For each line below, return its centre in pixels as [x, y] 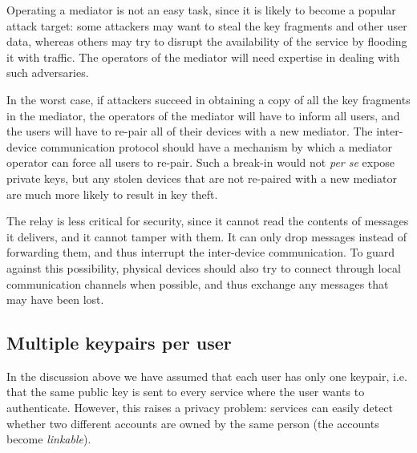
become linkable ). [49, 439]
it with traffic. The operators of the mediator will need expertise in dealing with [203, 57]
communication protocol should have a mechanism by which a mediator [216, 146]
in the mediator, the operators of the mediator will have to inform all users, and [203, 115]
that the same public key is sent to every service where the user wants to [186, 392]
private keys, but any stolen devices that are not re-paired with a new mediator [202, 178]
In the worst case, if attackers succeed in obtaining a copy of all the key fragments [208, 99]
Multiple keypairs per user [119, 343]
